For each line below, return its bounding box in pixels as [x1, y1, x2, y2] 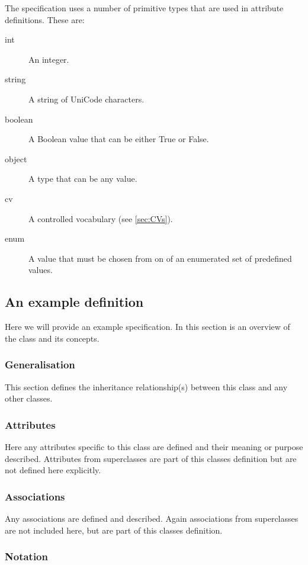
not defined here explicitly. [5, 464, 101, 476]
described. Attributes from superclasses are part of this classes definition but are [5, 452, 297, 464]
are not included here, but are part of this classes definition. [5, 524, 223, 536]
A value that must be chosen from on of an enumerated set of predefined [28, 252, 292, 264]
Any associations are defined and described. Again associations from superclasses [5, 512, 299, 524]
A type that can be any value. [28, 172, 137, 185]
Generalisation [5, 357, 75, 372]
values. [28, 264, 53, 276]
